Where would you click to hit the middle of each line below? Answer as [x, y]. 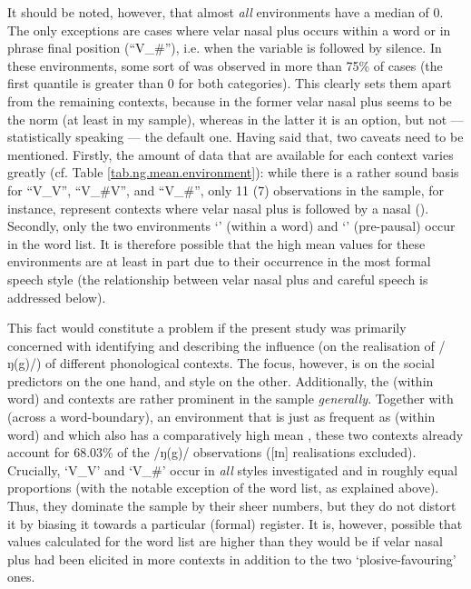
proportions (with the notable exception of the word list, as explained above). [223, 488]
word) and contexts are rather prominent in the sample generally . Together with [231, 399]
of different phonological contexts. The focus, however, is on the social [240, 363]
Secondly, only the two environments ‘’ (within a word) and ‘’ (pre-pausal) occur [231, 226]
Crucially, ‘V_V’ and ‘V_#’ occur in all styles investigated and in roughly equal [233, 469]
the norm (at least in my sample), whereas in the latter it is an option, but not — [235, 119]
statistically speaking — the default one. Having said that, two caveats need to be [235, 137]
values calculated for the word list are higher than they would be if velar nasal [225, 541]
